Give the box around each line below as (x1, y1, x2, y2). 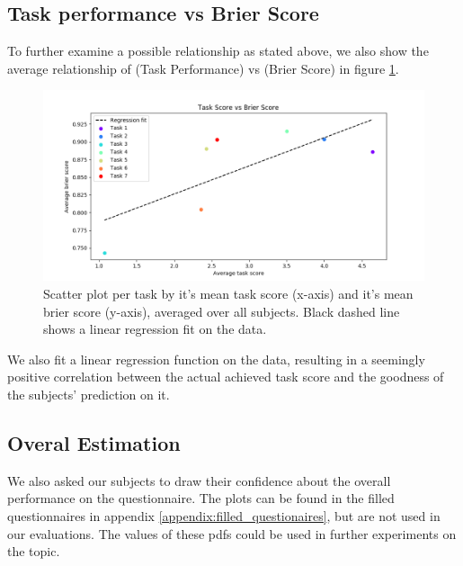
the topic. (7, 542, 60, 561)
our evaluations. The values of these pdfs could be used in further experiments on (7, 524, 457, 543)
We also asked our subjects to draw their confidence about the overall (7, 471, 391, 490)
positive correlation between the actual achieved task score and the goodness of (7, 367, 444, 386)
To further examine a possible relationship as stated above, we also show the (7, 41, 429, 60)
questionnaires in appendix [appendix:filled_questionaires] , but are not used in (7, 506, 441, 525)
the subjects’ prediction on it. (7, 384, 170, 403)
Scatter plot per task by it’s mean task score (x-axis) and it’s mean (43, 283, 414, 302)
